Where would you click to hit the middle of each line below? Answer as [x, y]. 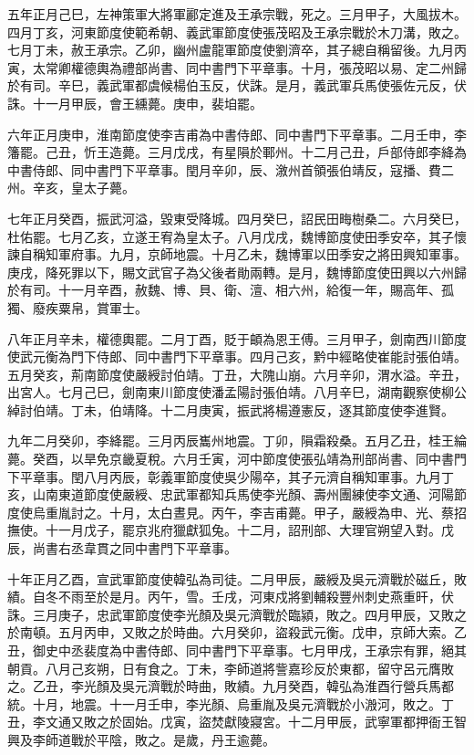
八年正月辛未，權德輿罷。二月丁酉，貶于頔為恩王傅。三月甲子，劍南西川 [224, 338]
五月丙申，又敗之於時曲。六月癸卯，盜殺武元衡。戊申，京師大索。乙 [262, 632]
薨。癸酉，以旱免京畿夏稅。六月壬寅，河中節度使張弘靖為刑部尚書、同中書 [231, 459]
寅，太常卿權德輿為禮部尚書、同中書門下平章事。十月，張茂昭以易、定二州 [231, 67]
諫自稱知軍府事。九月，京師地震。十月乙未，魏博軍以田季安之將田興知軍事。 [237, 254]
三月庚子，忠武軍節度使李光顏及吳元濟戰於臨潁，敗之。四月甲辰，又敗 [243, 614]
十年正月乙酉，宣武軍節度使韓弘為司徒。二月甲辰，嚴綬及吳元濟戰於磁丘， [231, 578]
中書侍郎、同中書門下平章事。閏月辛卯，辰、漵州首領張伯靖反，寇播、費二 [231, 169]
